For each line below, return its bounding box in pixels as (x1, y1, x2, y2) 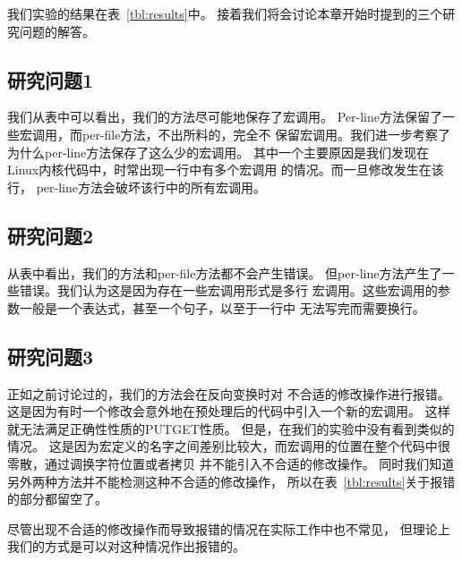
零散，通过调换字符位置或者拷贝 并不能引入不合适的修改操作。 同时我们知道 (7, 454, 455, 472)
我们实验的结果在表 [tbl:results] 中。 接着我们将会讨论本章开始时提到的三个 (7, 4, 443, 22)
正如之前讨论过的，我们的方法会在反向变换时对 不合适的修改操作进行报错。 (7, 384, 450, 403)
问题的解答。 (19, 21, 95, 40)
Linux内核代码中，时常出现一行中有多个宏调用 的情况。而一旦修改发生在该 (7, 160, 444, 179)
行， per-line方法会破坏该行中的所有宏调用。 (7, 177, 266, 196)
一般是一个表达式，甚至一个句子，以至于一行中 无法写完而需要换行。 (19, 298, 425, 317)
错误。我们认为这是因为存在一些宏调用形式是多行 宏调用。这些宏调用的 (19, 281, 438, 300)
